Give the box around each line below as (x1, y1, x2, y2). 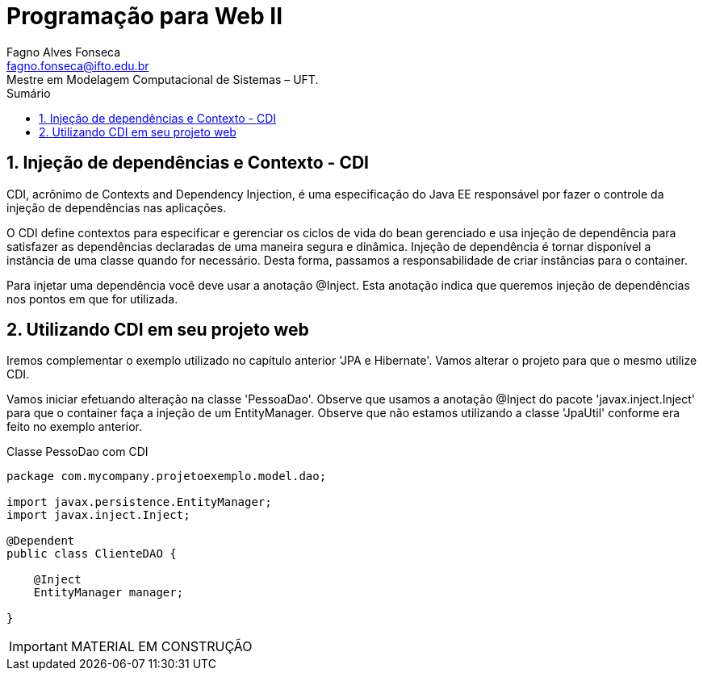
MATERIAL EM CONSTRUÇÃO (70, 638, 253, 655)
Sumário (6, 86, 51, 100)
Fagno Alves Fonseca (6, 44, 121, 59)
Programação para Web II (6, 2, 283, 30)
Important (9, 638, 68, 655)
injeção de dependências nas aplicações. (6, 200, 227, 215)
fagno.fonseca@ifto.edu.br (6, 58, 149, 73)
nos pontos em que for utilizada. (6, 291, 178, 306)
